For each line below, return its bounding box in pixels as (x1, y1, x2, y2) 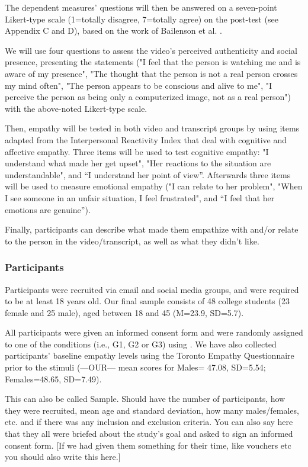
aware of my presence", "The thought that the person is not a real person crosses (5, 67, 298, 79)
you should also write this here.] (5, 450, 121, 463)
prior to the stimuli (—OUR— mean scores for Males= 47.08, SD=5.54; (5, 361, 266, 373)
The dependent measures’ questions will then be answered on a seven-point (5, 1, 277, 13)
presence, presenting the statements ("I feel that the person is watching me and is (5, 56, 301, 68)
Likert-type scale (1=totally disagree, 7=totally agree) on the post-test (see (5, 12, 278, 25)
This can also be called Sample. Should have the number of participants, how (5, 392, 285, 405)
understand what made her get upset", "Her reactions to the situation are (5, 157, 271, 169)
